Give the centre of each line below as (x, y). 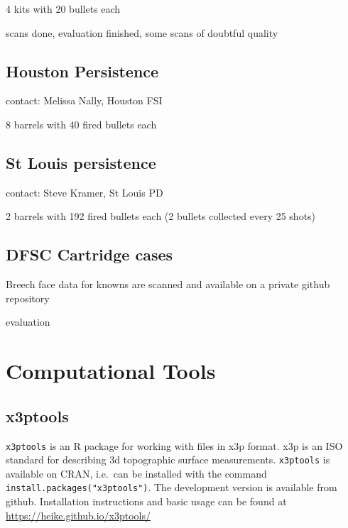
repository (28, 298)
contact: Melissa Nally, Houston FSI (84, 100)
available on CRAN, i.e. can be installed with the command (136, 473)
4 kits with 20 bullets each (63, 9)
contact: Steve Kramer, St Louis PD (85, 192)
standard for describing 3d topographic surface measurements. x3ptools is (168, 460)
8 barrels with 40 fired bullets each (81, 124)
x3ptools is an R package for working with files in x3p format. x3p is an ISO (174, 445)
